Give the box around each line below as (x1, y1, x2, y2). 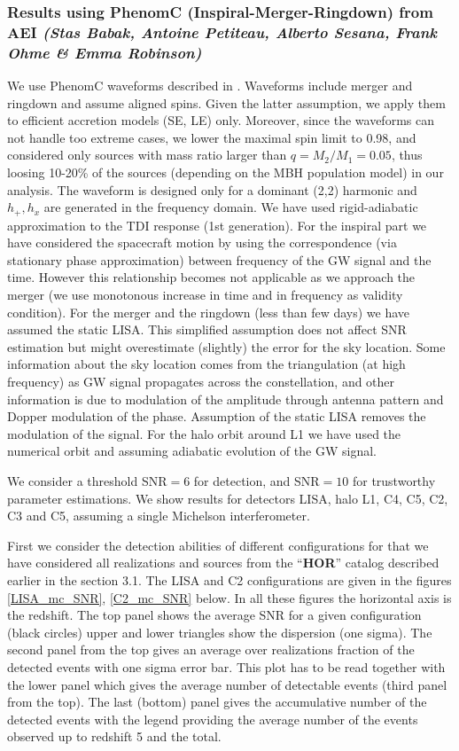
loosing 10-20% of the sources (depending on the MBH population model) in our (7, 163, 444, 182)
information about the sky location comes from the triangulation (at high (7, 355, 406, 373)
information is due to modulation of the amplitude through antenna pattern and (7, 389, 444, 408)
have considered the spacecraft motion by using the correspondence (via (7, 233, 397, 252)
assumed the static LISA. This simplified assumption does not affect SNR (7, 320, 407, 339)
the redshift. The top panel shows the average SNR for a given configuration (7, 606, 422, 624)
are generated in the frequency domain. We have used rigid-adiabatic (43, 198, 418, 216)
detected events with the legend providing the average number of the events (7, 709, 418, 728)
